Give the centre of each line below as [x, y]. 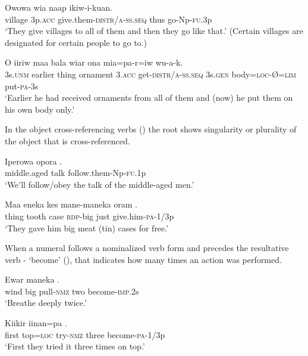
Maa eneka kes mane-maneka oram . [71, 204]
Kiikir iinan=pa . [36, 323]
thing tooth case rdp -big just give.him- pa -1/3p [89, 216]
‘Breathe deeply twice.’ [46, 303]
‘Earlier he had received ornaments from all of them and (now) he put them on [149, 97]
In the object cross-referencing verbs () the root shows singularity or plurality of [151, 129]
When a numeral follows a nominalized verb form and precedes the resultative [147, 248]
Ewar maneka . [32, 279]
